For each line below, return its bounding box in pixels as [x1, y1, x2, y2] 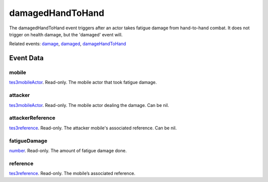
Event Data [9, 54, 44, 62]
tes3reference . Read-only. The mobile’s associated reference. [9, 171, 136, 177]
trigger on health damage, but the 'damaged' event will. [9, 31, 123, 37]
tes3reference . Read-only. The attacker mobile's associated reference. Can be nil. [9, 125, 177, 131]
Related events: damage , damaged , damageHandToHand [9, 41, 127, 47]
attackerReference [9, 114, 56, 121]
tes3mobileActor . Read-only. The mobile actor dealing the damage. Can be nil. [9, 102, 169, 108]
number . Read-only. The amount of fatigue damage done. [9, 147, 127, 154]
